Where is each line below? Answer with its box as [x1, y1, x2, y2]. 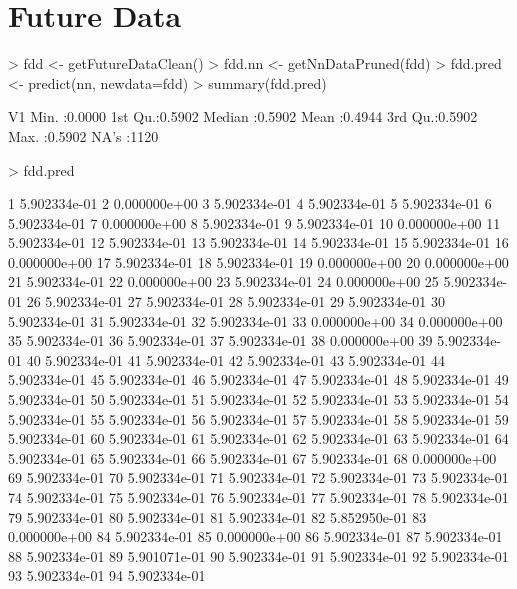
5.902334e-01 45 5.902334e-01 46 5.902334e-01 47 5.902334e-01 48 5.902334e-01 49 [8, 369, 509, 390]
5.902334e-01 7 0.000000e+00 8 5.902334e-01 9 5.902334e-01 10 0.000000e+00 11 [8, 212, 501, 233]
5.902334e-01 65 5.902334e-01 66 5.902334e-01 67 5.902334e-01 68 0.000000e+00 [8, 447, 497, 468]
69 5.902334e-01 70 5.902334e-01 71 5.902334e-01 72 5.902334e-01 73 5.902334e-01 [8, 467, 509, 488]
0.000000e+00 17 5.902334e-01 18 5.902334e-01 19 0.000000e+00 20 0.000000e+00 [8, 251, 509, 272]
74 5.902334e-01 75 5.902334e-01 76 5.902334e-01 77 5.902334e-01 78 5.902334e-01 [8, 487, 509, 507]
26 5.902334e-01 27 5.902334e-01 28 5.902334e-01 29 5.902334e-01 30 [26, 291, 446, 312]
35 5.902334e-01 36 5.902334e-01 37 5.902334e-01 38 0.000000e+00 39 [8, 330, 433, 351]
